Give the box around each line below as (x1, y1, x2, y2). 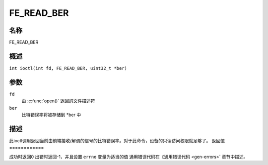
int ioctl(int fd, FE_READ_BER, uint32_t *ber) (9, 65, 128, 71)
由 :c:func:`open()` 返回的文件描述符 (21, 98, 95, 104)
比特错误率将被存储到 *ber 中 (21, 112, 81, 118)
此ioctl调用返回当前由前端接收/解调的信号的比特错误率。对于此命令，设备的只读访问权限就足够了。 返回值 (9, 137, 225, 143)
